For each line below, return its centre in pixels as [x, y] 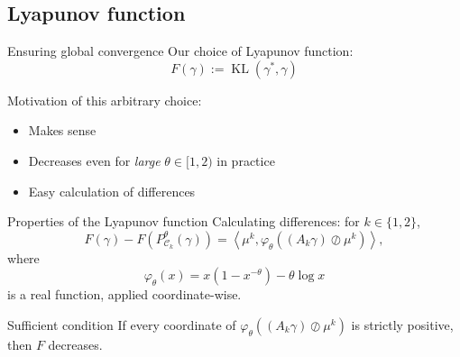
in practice [246, 160]
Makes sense [62, 130]
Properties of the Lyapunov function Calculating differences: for [184, 221]
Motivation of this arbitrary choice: [105, 100]
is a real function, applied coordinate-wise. [124, 294]
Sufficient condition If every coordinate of [122, 324]
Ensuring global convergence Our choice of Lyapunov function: [180, 51]
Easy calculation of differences [112, 191]
